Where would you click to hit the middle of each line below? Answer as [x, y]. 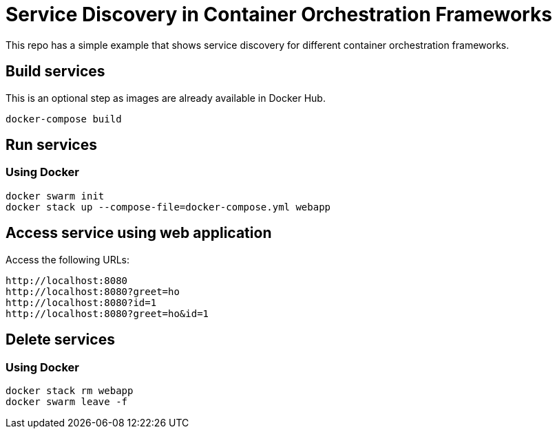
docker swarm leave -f [67, 401]
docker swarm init [55, 196]
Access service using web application [139, 233]
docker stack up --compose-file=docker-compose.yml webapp [168, 207]
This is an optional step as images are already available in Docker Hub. [166, 98]
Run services [51, 145]
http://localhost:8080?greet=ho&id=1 [107, 313]
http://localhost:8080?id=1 [81, 302]
